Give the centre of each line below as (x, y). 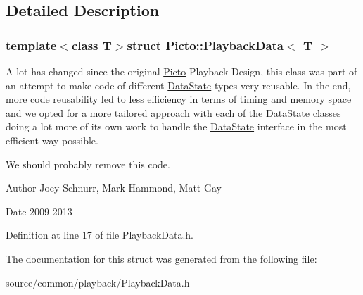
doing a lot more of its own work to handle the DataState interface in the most (176, 126)
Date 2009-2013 (39, 211)
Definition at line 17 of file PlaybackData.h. (100, 235)
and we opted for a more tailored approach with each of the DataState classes (173, 112)
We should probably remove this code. (88, 164)
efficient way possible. (52, 140)
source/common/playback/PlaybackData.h (98, 282)
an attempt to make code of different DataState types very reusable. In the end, (178, 85)
